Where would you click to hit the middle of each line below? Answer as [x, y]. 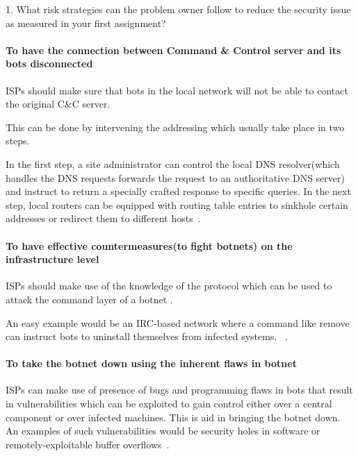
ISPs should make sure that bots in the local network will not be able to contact [177, 90]
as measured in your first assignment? [86, 23]
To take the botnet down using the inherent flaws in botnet [151, 363]
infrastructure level [52, 259]
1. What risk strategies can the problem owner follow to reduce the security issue [178, 9]
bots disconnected [49, 64]
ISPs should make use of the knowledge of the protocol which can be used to [169, 286]
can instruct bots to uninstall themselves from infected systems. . [147, 336]
